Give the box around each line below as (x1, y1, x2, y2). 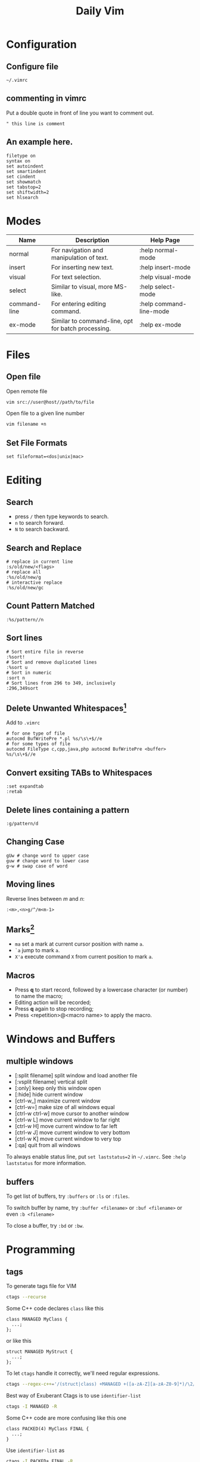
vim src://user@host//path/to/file (6, 399, 95, 405)
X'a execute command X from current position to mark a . (14, 953, 154, 961)
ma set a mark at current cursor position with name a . (14, 940, 144, 947)
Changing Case (6, 837, 65, 847)
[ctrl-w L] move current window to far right (14, 1116, 120, 1123)
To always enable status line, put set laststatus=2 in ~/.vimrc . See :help (6, 1153, 186, 1160)
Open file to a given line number (6, 410, 85, 417)
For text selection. (51, 272, 101, 281)
